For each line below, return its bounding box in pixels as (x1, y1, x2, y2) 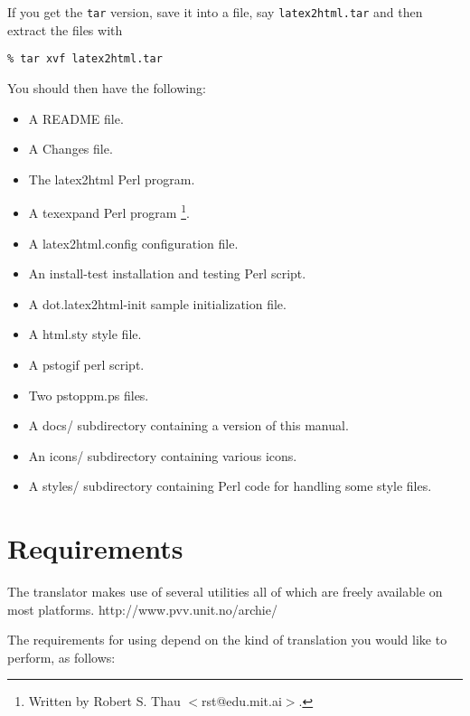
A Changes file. (28, 139, 113, 158)
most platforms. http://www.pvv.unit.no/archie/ (7, 599, 277, 618)
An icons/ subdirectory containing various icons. (28, 446, 297, 465)
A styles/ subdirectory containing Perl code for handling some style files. (28, 476, 432, 495)
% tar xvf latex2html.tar (7, 52, 163, 66)
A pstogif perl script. (28, 354, 145, 373)
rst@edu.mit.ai (202, 692, 282, 711)
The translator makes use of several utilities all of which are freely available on (7, 582, 443, 600)
